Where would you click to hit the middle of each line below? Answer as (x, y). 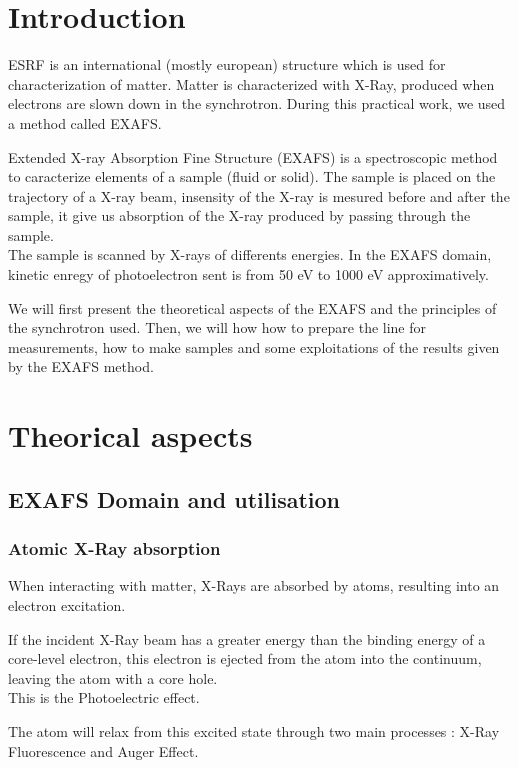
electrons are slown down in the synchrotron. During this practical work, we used (257, 103)
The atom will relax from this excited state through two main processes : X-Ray (254, 730)
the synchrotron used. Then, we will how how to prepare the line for (217, 327)
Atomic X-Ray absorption (114, 548)
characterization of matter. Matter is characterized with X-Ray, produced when (251, 83)
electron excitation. (67, 605)
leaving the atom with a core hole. (113, 677)
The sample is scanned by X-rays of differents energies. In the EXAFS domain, (250, 254)
